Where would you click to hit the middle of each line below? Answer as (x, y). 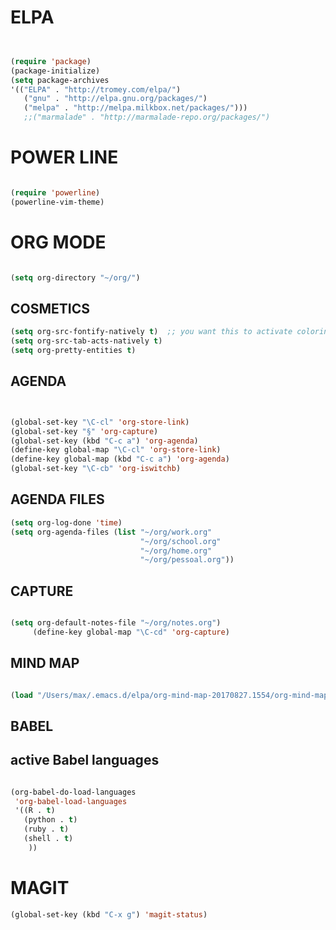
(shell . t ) (48, 839)
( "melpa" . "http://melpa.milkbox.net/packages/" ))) (135, 108)
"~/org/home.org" (176, 551)
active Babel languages (85, 760)
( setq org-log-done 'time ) (66, 522)
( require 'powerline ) (55, 193)
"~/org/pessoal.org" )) (187, 560)
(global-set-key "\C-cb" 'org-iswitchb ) (96, 469)
